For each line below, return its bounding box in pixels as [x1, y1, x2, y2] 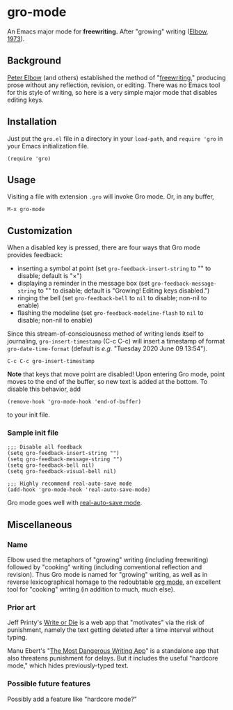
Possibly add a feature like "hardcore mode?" [7, 695, 138, 703]
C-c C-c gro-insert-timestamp [7, 358, 95, 365]
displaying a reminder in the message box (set [17, 279, 150, 288]
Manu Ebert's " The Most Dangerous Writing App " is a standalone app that [7, 647, 219, 655]
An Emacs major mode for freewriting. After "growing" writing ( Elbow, [7, 27, 209, 36]
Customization [7, 224, 73, 237]
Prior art [7, 603, 36, 612]
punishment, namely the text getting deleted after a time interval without [7, 626, 214, 634]
